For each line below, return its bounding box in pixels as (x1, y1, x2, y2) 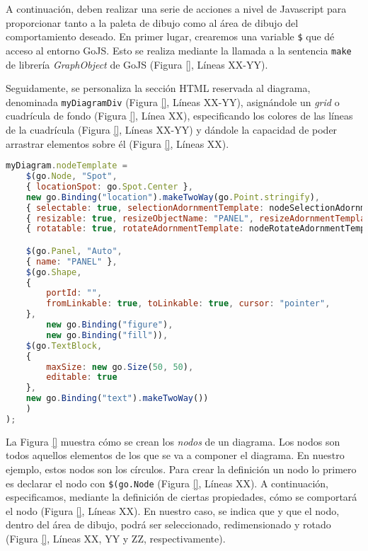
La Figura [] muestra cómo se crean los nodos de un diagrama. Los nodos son (6, 434, 340, 448)
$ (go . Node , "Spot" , (25, 171, 117, 181)
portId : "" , (46, 288, 103, 298)
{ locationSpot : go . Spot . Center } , (25, 181, 193, 192)
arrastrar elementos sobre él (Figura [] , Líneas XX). (6, 136, 229, 151)
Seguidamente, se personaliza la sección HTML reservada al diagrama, (6, 81, 311, 95)
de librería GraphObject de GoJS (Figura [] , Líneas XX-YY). (6, 57, 268, 71)
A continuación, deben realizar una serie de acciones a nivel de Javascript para (6, 1, 347, 16)
